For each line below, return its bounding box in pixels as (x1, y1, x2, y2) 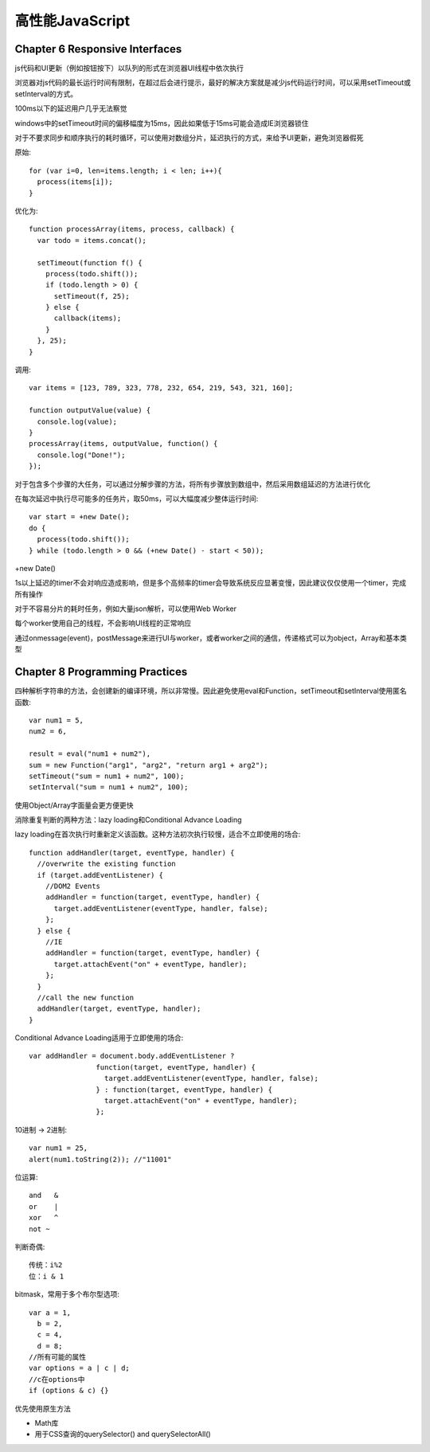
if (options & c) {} (29, 1386, 109, 1395)
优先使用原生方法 (14, 1403, 71, 1413)
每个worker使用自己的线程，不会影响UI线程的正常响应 (14, 618, 192, 628)
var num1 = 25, (29, 1144, 88, 1153)
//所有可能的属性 (29, 1352, 87, 1362)
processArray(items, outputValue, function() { (29, 439, 218, 448)
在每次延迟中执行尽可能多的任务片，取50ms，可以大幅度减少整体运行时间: (14, 494, 259, 503)
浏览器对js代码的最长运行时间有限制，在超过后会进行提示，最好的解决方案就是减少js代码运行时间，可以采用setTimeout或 (14, 78, 412, 88)
